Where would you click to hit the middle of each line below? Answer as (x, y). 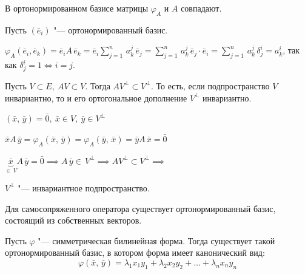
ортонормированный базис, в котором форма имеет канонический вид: (135, 252)
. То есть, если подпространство (210, 85)
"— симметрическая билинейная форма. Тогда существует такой (156, 240)
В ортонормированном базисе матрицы (77, 8)
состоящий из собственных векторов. (73, 220)
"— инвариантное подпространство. (84, 187)
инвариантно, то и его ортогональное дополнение (96, 98)
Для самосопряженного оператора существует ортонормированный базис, (140, 208)
